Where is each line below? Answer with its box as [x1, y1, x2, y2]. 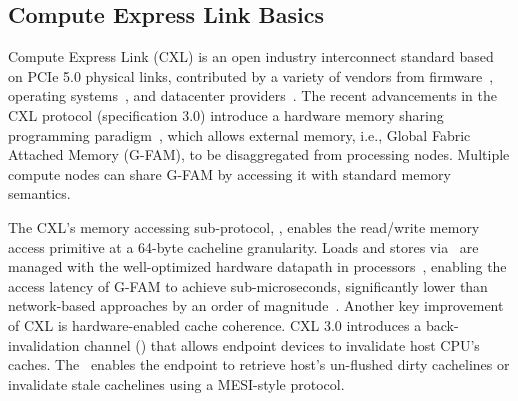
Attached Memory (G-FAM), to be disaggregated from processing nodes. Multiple [8, 144, 510, 165]
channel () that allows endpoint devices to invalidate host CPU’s [84, 334, 480, 355]
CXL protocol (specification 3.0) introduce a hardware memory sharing [8, 104, 444, 125]
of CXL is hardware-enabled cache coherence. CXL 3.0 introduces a [8, 314, 422, 335]
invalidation [8, 334, 80, 355]
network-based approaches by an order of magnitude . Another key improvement [8, 295, 504, 316]
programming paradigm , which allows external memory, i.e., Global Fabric [8, 124, 471, 145]
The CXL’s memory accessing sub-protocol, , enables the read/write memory [8, 216, 480, 237]
